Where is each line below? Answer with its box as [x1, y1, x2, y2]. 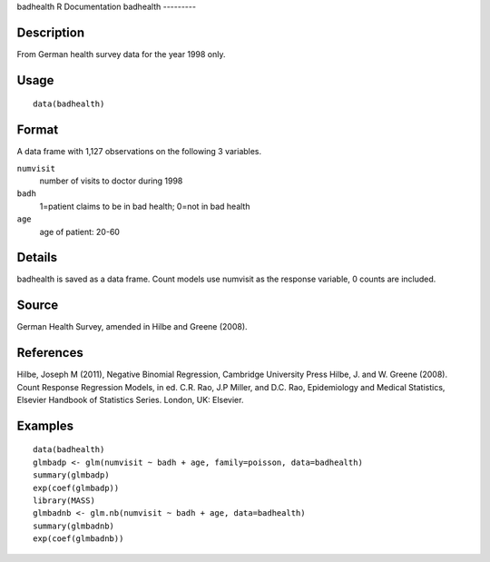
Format [16, 123, 59, 138]
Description [16, 25, 85, 40]
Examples [16, 418, 74, 433]
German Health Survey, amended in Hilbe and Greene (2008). [16, 321, 249, 332]
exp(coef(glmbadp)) [33, 482, 120, 493]
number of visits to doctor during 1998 [39, 175, 183, 186]
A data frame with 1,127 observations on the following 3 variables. [16, 146, 262, 157]
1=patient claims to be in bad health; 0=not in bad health [39, 201, 250, 212]
